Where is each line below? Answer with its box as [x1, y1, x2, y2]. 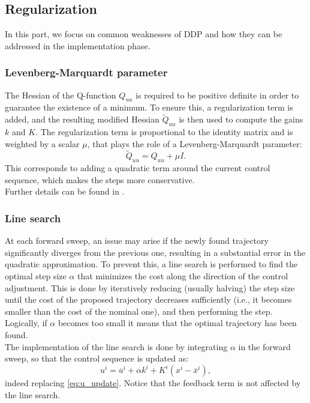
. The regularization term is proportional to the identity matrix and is [35, 126, 293, 138]
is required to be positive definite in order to [136, 88, 299, 101]
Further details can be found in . [5, 185, 125, 198]
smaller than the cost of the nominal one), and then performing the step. [5, 305, 273, 317]
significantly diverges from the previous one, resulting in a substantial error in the [5, 246, 306, 258]
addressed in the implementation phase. [5, 39, 151, 52]
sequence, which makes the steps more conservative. [5, 173, 195, 186]
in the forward [238, 340, 291, 353]
